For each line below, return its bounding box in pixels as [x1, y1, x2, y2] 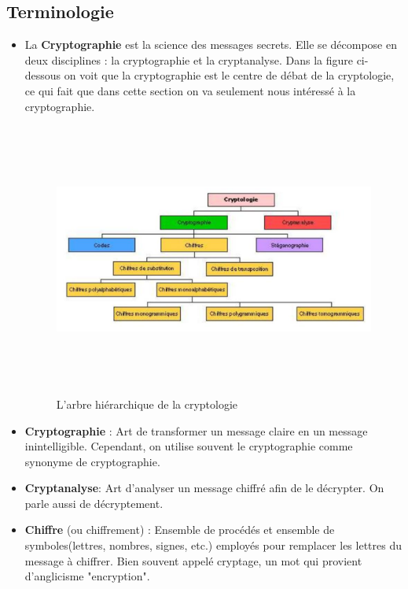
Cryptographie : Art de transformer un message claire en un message [24, 422, 368, 439]
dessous [24, 67, 61, 83]
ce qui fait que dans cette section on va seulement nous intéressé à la [24, 82, 356, 98]
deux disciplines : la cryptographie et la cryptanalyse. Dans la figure [24, 51, 353, 68]
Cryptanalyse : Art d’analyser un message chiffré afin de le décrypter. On [24, 480, 384, 496]
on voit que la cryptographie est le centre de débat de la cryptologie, [64, 67, 395, 83]
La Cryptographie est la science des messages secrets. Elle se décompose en [24, 36, 397, 53]
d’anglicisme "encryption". [24, 568, 150, 584]
